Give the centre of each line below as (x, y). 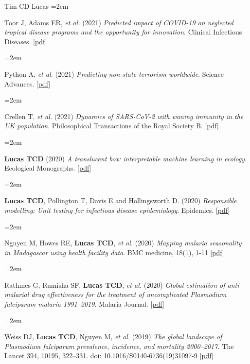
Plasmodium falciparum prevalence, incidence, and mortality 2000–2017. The (119, 346)
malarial (17, 294)
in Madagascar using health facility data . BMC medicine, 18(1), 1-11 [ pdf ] (114, 252)
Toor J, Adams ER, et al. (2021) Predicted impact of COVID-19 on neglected (119, 22)
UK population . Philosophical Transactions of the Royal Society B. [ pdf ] (112, 126)
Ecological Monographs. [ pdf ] (48, 168)
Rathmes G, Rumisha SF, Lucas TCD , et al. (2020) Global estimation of (115, 285)
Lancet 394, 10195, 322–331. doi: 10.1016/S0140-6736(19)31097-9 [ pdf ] (109, 355)
